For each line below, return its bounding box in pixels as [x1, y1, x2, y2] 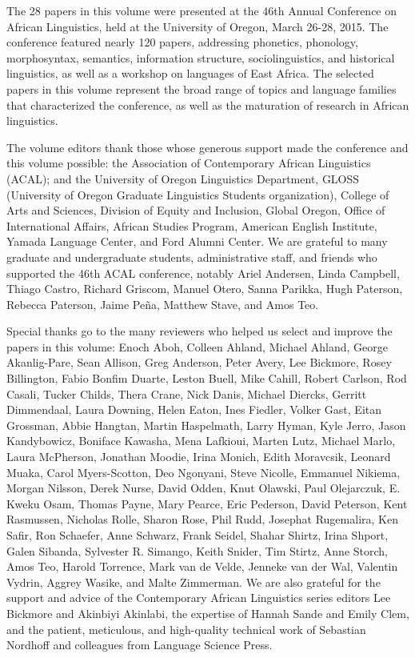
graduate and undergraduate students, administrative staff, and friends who [6, 248, 377, 265]
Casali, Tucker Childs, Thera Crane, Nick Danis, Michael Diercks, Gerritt [6, 385, 367, 402]
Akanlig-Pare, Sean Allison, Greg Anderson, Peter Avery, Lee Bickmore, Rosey [6, 354, 392, 371]
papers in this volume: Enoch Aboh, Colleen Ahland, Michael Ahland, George [6, 338, 388, 355]
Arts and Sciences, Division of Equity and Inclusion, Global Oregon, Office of [6, 202, 385, 219]
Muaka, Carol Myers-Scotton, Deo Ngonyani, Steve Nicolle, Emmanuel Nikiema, [6, 463, 401, 480]
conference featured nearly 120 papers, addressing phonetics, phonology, [6, 34, 358, 50]
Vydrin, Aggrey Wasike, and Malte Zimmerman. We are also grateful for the [6, 573, 381, 590]
